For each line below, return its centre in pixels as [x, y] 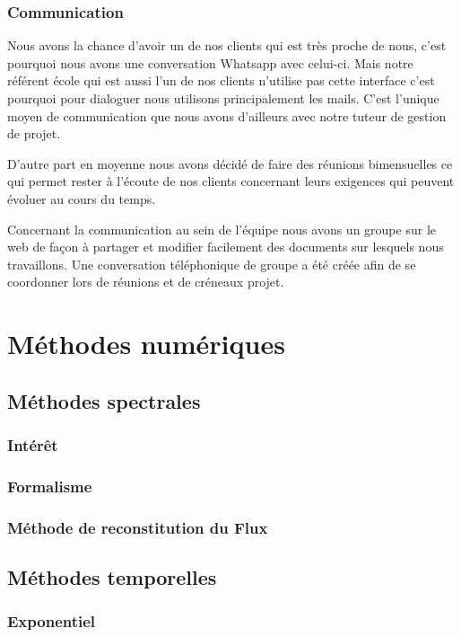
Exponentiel [52, 621]
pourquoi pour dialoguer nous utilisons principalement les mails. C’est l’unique [223, 98]
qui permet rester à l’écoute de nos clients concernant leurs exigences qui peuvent [231, 181]
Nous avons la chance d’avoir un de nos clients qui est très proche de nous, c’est [227, 45]
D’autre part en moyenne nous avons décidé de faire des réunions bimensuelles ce [230, 163]
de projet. [34, 133]
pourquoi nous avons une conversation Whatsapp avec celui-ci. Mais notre [210, 62]
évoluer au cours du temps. [82, 198]
